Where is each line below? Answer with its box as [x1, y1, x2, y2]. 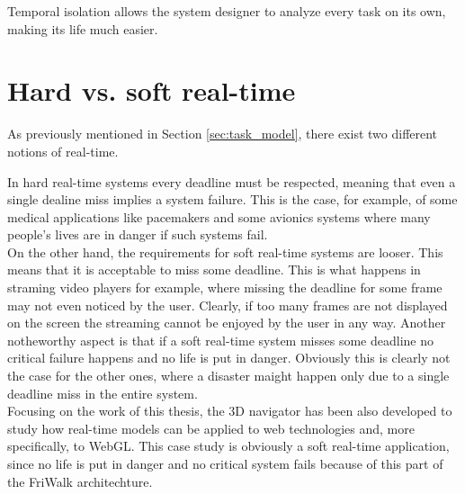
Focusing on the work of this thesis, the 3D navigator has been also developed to [7, 401, 452, 420]
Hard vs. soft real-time [7, 72, 296, 109]
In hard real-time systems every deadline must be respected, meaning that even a [7, 172, 456, 191]
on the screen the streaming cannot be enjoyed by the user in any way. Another [7, 313, 446, 332]
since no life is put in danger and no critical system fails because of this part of [7, 454, 443, 472]
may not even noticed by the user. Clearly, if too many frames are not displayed [7, 295, 448, 314]
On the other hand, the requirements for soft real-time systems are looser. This [7, 242, 443, 261]
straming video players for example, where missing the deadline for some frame [7, 278, 443, 297]
